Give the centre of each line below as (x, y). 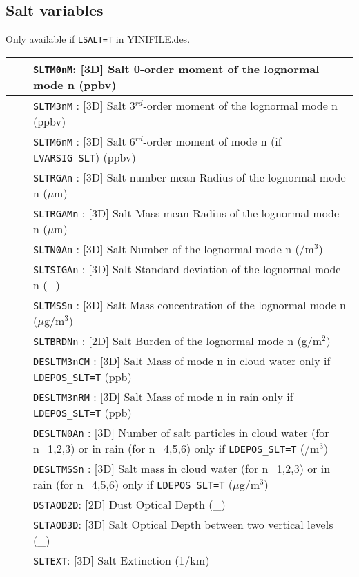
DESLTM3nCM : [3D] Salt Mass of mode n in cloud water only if (182, 360)
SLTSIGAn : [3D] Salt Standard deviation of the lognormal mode (187, 268)
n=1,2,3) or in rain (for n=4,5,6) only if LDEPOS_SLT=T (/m (176, 448)
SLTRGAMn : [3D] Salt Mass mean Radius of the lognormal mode (186, 213)
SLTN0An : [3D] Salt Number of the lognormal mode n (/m (174, 248)
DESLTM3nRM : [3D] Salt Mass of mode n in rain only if (163, 396)
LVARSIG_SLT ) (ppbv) (85, 157)
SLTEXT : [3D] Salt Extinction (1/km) (122, 560)
